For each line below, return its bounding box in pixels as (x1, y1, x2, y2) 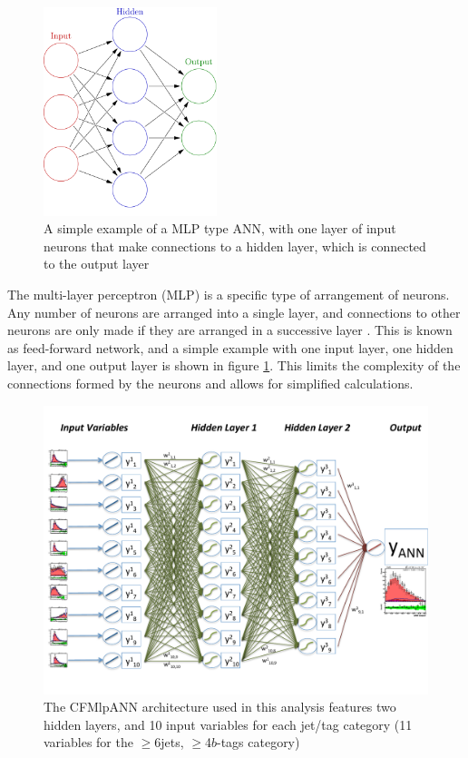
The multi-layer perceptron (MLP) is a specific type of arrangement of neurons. (7, 284, 450, 303)
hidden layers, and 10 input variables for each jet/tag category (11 (44, 714, 413, 733)
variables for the (44, 733, 133, 752)
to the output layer (44, 254, 150, 273)
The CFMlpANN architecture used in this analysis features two (44, 697, 396, 716)
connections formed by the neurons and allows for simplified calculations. (7, 373, 414, 392)
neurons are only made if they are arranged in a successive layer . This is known (7, 320, 453, 340)
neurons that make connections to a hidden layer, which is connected (44, 236, 426, 255)
